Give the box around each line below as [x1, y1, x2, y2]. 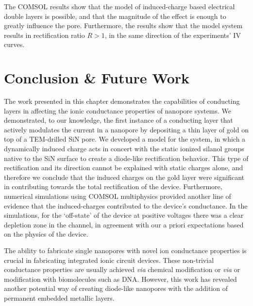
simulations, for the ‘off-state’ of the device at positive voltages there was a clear [4, 210, 244, 220]
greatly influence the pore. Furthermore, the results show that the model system [4, 20, 243, 31]
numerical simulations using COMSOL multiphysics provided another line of [4, 191, 231, 201]
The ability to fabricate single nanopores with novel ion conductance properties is [4, 245, 247, 255]
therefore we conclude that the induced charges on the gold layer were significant [4, 172, 244, 182]
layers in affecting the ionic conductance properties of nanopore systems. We [4, 105, 231, 115]
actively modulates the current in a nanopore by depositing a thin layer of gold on [4, 124, 249, 134]
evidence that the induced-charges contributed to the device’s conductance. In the [4, 200, 248, 210]
